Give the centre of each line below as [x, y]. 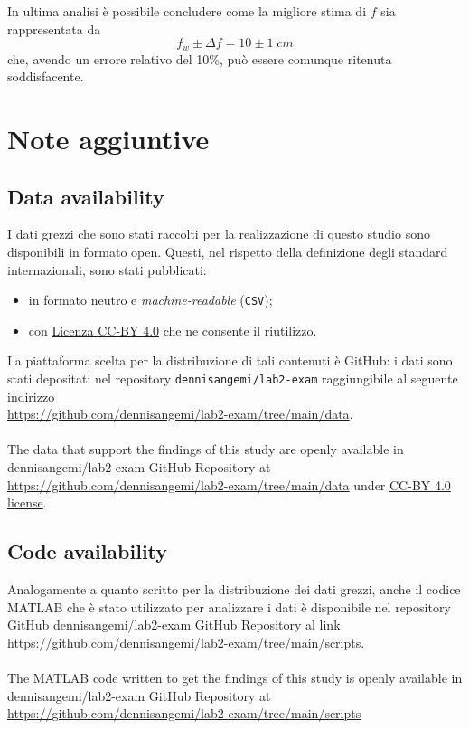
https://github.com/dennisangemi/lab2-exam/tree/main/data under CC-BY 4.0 [229, 484]
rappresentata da [54, 28]
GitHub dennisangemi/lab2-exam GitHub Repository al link [174, 625]
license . [27, 502]
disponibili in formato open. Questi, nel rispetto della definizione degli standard [228, 251]
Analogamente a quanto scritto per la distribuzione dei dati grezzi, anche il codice [234, 589]
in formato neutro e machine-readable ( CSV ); [150, 300]
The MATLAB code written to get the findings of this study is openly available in [235, 678]
